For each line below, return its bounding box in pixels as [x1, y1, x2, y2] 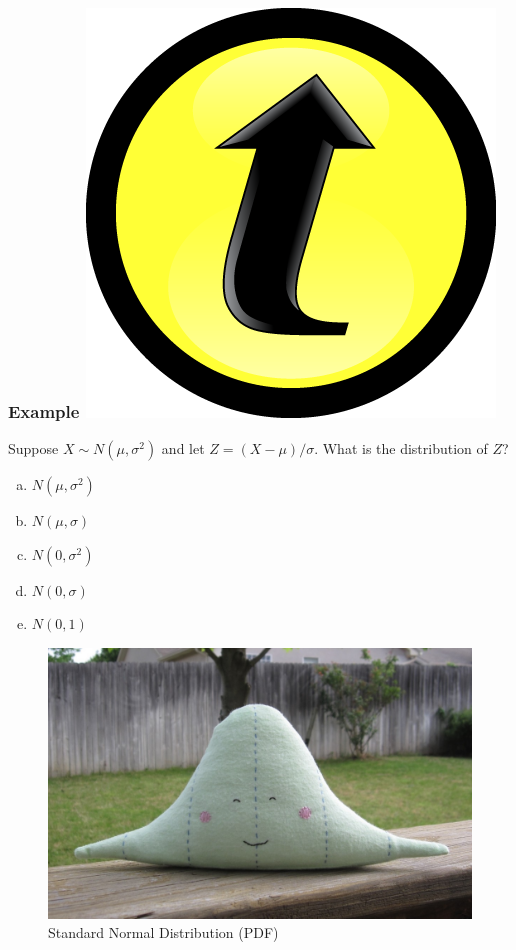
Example [8, 398, 80, 423]
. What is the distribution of [314, 438, 488, 459]
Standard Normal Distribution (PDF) [48, 922, 279, 943]
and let [161, 438, 205, 459]
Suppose [8, 438, 59, 459]
